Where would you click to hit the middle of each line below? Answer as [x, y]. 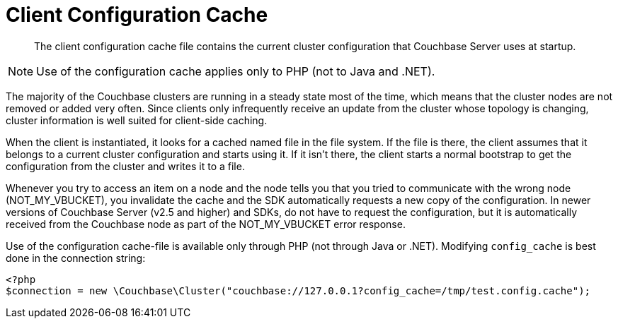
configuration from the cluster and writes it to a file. [125, 166]
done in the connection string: [76, 258]
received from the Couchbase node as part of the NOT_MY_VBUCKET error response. [206, 224]
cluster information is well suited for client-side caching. [137, 120]
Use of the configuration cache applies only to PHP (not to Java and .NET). [236, 71]
